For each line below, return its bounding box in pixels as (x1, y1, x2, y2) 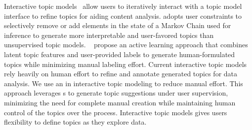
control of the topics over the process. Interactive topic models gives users (4, 107, 227, 117)
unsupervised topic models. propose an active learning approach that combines (4, 39, 248, 50)
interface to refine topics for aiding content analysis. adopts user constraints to (4, 10, 242, 21)
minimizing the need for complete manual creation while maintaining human (4, 97, 236, 107)
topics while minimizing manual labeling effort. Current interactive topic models (4, 59, 247, 69)
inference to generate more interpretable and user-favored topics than (4, 30, 214, 40)
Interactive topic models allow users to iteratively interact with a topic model (4, 1, 242, 11)
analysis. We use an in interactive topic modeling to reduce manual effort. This (4, 78, 243, 88)
